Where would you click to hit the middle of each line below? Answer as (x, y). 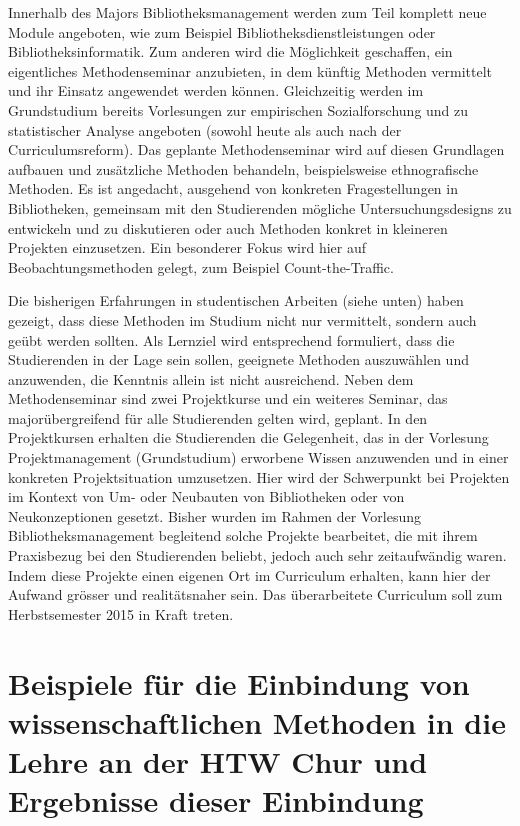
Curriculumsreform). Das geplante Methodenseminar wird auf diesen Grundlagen (256, 149)
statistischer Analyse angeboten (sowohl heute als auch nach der (205, 129)
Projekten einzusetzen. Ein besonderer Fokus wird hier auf (187, 247)
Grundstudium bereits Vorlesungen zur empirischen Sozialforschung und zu (238, 109)
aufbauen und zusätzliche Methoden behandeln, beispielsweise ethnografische (243, 168)
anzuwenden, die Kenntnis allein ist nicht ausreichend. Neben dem (211, 378)
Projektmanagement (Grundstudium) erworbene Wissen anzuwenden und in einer (258, 457)
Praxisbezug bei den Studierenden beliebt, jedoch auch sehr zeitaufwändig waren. (257, 555)
